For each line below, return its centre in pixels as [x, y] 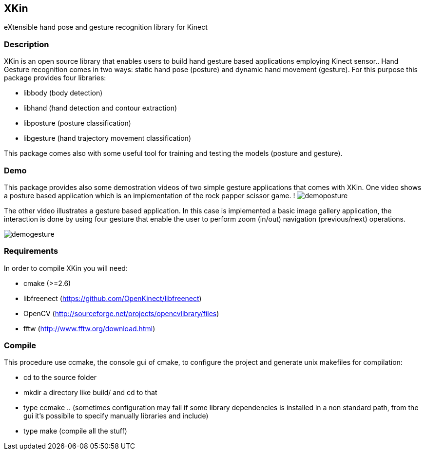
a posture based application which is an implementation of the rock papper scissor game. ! [150, 195]
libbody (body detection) [63, 93]
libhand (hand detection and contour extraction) [100, 108]
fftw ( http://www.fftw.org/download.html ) [89, 328]
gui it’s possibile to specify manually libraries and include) [116, 416]
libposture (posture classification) [77, 123]
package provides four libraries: [55, 78]
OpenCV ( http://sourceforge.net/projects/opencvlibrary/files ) [121, 313]
